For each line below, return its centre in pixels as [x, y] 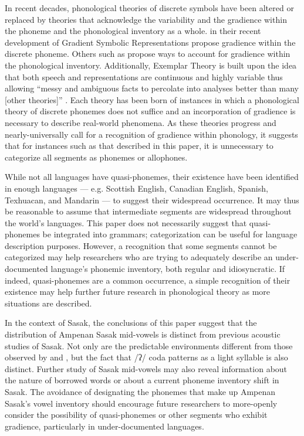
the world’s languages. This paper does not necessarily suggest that [126, 222]
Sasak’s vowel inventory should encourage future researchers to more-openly [141, 403]
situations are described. [48, 303]
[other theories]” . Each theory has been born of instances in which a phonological [152, 99]
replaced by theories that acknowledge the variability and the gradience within [146, 19]
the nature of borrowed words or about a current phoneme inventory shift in [142, 380]
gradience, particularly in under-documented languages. [104, 426]
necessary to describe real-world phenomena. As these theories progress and [141, 122]
